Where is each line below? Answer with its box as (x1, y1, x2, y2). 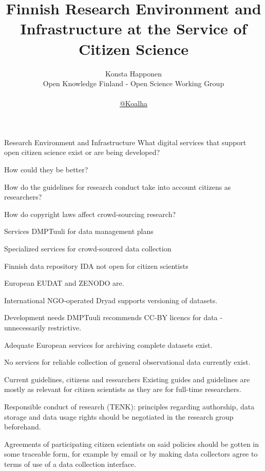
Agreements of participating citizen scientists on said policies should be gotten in (4, 438, 259, 449)
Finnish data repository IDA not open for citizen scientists (4, 260, 188, 271)
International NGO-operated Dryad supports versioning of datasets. (4, 295, 218, 305)
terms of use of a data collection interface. (4, 458, 136, 469)
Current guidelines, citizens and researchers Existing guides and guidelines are (4, 374, 250, 384)
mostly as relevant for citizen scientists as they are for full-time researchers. (4, 384, 241, 395)
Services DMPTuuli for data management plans (4, 226, 154, 237)
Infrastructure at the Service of (20, 18, 247, 39)
